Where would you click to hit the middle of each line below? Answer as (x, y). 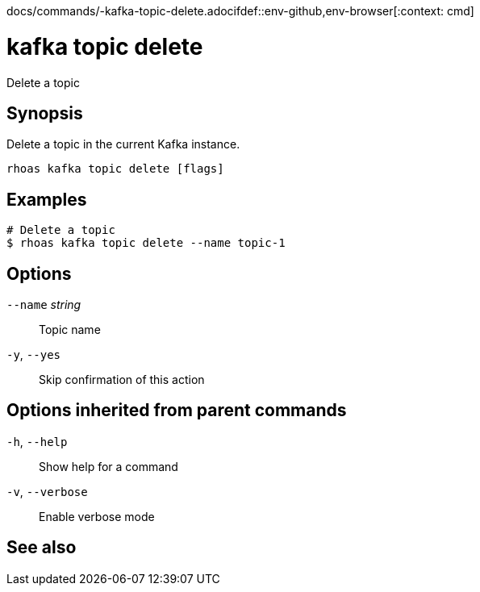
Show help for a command (109, 466)
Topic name (70, 330)
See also (42, 548)
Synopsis (45, 113)
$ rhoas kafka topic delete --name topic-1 (146, 243)
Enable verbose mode (97, 516)
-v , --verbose (47, 491)
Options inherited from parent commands (177, 411)
